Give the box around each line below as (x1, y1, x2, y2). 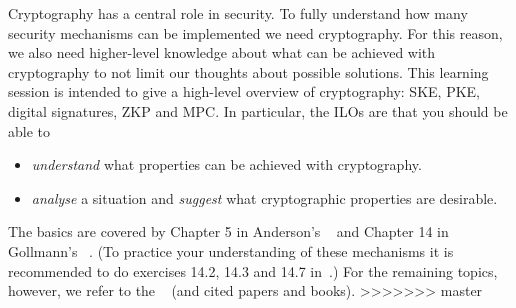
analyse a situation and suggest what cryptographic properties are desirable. (31, 187, 498, 208)
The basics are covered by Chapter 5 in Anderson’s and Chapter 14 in (8, 221, 449, 242)
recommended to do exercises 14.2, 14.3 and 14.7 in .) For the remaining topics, (8, 260, 498, 281)
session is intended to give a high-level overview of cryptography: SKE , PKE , (8, 81, 481, 102)
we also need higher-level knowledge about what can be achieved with (8, 42, 436, 63)
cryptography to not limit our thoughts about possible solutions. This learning (8, 61, 489, 82)
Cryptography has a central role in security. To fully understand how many (8, 3, 468, 23)
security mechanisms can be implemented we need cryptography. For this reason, (8, 22, 503, 43)
